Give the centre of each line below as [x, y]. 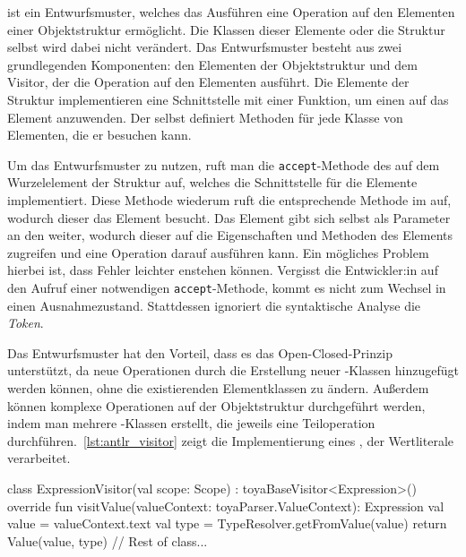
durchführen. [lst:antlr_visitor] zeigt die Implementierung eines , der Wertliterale [230, 440]
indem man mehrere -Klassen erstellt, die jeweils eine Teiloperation [191, 423]
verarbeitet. [39, 458]
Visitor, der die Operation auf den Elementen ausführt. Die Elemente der [208, 82]
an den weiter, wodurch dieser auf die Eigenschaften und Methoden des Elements [230, 235]
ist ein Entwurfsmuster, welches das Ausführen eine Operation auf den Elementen [231, 12]
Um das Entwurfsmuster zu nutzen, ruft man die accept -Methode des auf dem [224, 164]
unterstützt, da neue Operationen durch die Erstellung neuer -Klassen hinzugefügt [233, 370]
